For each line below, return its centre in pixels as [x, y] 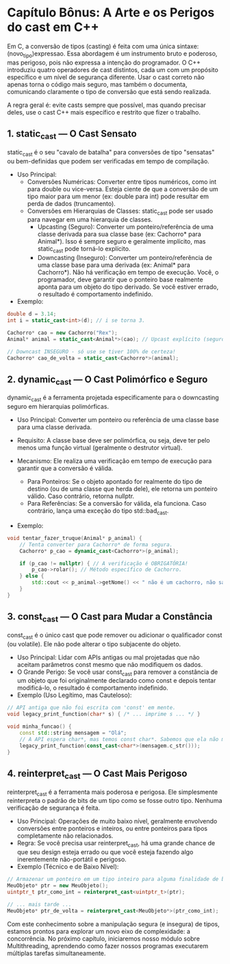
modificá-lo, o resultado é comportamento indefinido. [93, 688]
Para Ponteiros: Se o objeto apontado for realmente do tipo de [115, 482]
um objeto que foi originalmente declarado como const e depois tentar [116, 681]
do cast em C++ [53, 27]
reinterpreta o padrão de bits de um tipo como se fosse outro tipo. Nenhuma [115, 801]
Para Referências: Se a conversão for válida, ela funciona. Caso [117, 504]
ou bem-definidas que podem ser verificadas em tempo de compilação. [108, 161]
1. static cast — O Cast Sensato [72, 135]
